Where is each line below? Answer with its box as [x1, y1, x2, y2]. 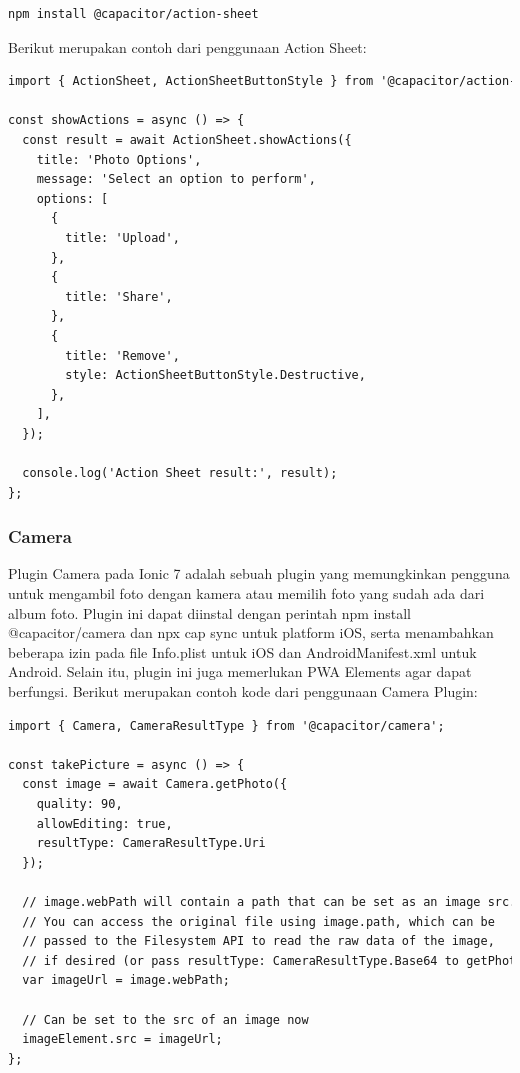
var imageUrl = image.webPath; [22, 973, 230, 988]
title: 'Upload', [65, 230, 180, 245]
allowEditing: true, [36, 816, 173, 831]
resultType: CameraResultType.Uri [36, 836, 266, 851]
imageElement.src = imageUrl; [22, 1032, 223, 1047]
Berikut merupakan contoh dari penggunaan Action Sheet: [8, 36, 367, 57]
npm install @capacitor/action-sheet [8, 7, 259, 21]
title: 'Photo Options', [36, 152, 202, 167]
